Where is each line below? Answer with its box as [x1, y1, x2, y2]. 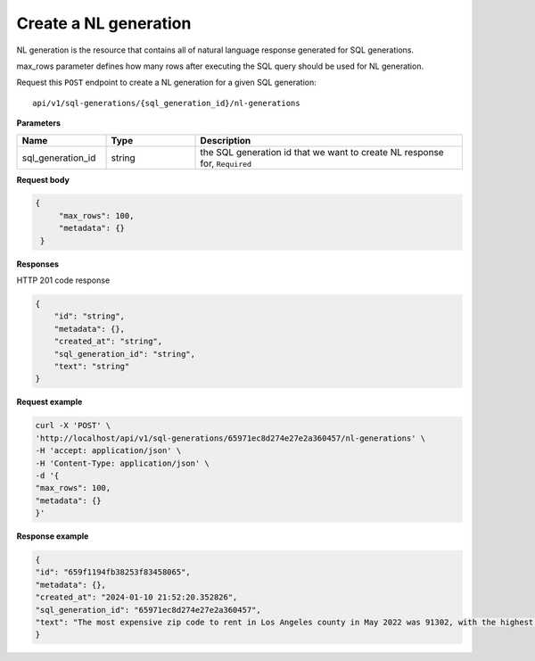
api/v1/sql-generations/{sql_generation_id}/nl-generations [32, 98, 300, 108]
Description [200, 134, 251, 146]
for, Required [200, 157, 252, 169]
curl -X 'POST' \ [35, 420, 111, 431]
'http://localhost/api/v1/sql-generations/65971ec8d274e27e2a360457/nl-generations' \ [35, 433, 426, 443]
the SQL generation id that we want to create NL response [200, 145, 445, 158]
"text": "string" [53, 361, 130, 371]
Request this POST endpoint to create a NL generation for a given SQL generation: [16, 77, 317, 88]
